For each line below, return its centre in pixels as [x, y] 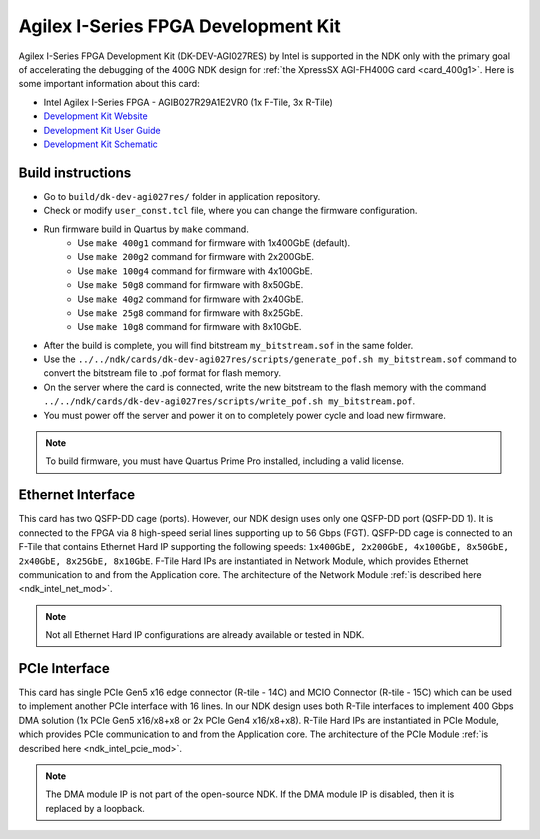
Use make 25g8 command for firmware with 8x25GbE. [190, 312]
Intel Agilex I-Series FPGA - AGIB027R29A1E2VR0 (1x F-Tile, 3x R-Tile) [188, 102]
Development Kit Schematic [101, 144]
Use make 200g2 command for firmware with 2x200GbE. [196, 257]
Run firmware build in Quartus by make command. [146, 229]
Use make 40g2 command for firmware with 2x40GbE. [190, 299]
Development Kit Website [96, 116]
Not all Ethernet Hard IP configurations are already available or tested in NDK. [205, 635]
